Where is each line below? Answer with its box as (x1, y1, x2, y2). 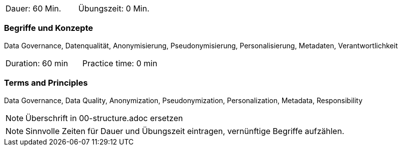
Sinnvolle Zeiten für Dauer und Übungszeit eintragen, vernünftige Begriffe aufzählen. (25, 126, 345, 136)
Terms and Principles (4, 78, 88, 88)
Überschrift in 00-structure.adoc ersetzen (25, 113, 183, 123)
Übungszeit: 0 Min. (78, 3, 150, 13)
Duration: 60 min (5, 58, 68, 68)
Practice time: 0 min (82, 58, 157, 68)
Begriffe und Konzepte (4, 23, 93, 33)
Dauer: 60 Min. (5, 3, 61, 13)
